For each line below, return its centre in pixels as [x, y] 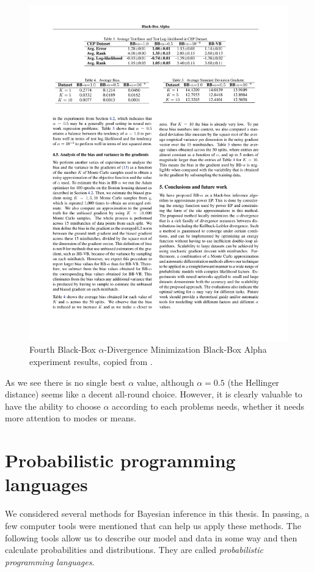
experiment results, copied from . [91, 362]
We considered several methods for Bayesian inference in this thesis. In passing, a [157, 514]
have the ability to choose [53, 406]
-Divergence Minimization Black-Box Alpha [185, 349]
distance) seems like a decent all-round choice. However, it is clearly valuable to [154, 394]
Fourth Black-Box [63, 349]
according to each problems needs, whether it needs [208, 406]
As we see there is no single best [65, 382]
